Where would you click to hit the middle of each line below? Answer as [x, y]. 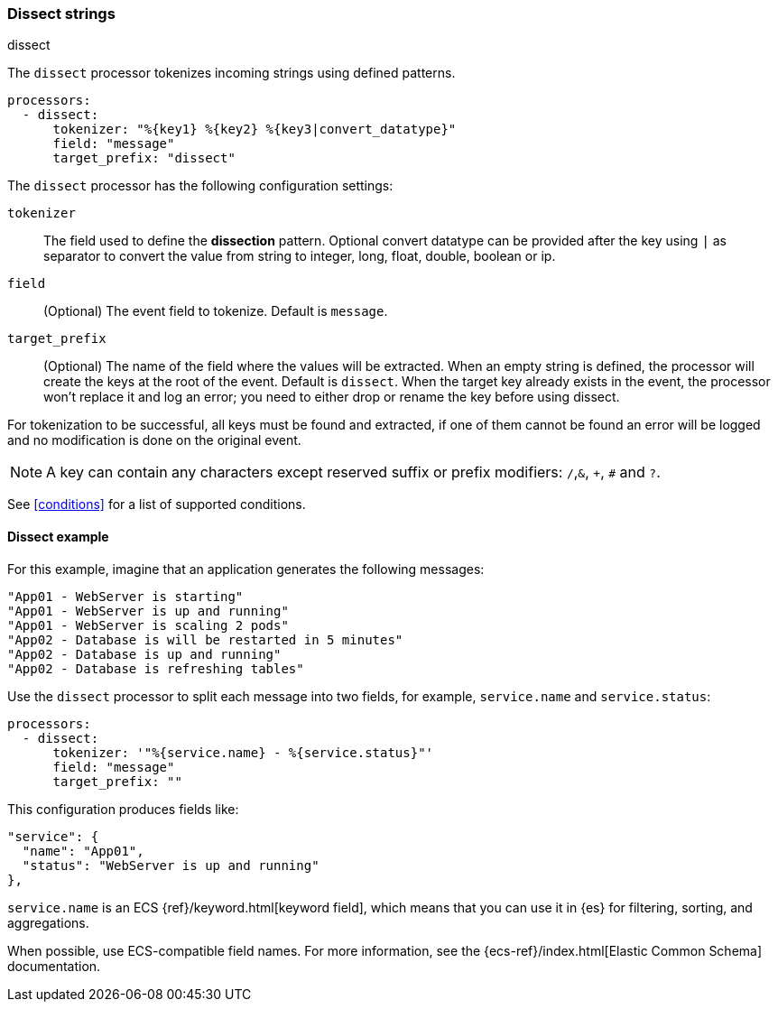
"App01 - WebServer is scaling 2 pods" [148, 625]
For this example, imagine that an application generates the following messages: [246, 569]
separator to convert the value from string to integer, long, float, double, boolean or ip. [300, 256]
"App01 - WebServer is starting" [125, 596]
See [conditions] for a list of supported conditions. [157, 504]
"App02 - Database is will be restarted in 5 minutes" [205, 639]
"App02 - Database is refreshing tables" [156, 668]
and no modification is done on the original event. [154, 440]
